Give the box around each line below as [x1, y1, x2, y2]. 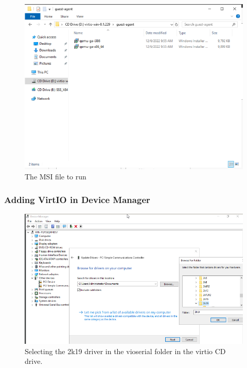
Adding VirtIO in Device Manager [4, 193, 150, 206]
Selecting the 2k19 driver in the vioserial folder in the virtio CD [25, 345, 226, 356]
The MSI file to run [25, 171, 86, 182]
